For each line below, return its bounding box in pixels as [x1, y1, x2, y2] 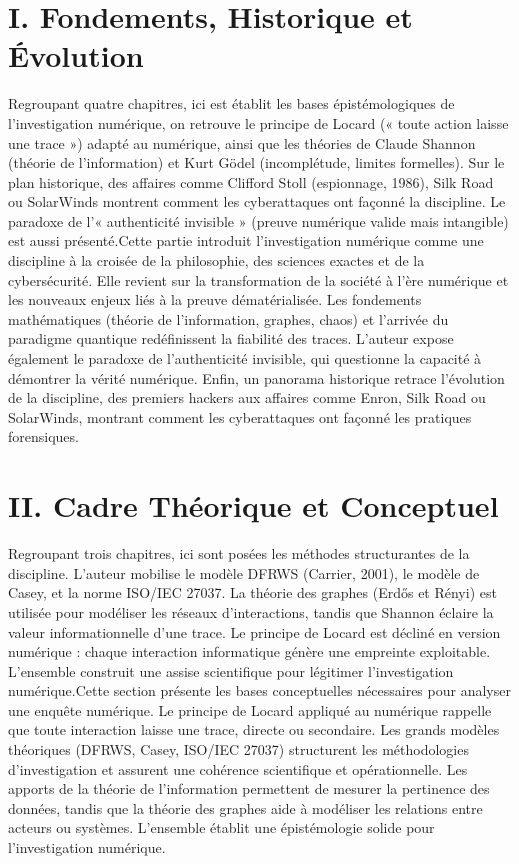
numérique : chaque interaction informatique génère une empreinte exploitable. [8, 641, 491, 662]
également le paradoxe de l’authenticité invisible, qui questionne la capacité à [8, 348, 482, 369]
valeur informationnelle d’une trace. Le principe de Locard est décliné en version [8, 621, 501, 642]
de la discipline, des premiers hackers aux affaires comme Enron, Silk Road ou [8, 387, 486, 408]
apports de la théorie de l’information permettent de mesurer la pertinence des [8, 778, 490, 799]
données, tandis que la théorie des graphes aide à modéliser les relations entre [8, 797, 483, 818]
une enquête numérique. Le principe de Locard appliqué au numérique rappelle [8, 699, 492, 720]
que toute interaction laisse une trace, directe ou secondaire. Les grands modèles [8, 719, 500, 740]
